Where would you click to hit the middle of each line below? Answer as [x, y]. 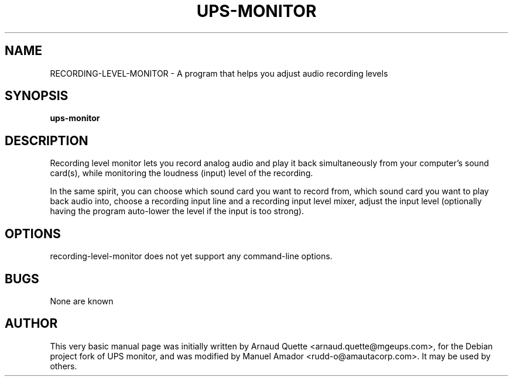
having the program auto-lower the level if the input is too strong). [177, 211]
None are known [82, 301]
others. [64, 366]
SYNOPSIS [37, 96]
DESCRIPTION [47, 140]
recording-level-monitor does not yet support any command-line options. [191, 256]
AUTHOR [31, 324]
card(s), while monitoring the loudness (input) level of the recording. [182, 173]
